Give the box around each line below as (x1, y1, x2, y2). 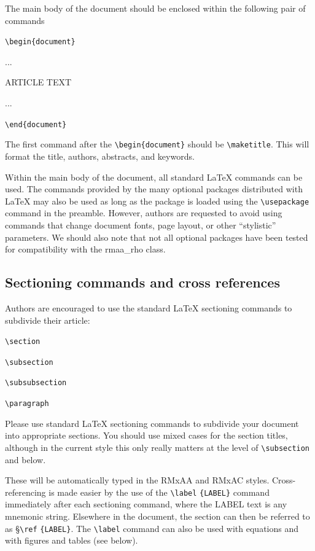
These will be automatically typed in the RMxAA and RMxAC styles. (5, 474, 270, 487)
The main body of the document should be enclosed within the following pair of (5, 2, 306, 14)
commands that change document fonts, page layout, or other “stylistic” (5, 218, 276, 231)
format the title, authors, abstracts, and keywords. (5, 149, 195, 162)
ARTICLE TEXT (5, 76, 72, 88)
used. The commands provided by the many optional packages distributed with (5, 182, 303, 195)
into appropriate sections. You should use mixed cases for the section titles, (5, 429, 288, 442)
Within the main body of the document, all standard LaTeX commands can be (5, 170, 303, 183)
